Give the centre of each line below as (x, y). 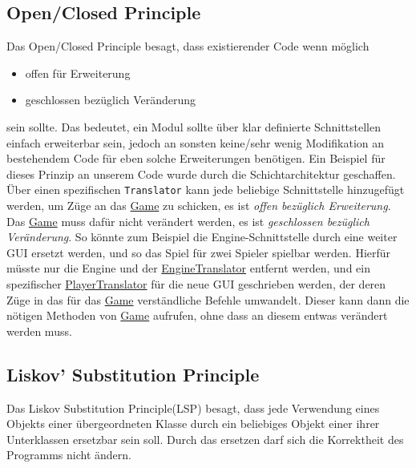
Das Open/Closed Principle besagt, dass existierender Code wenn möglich (188, 46)
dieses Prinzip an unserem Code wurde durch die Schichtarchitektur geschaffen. (201, 173)
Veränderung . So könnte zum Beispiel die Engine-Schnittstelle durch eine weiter (202, 237)
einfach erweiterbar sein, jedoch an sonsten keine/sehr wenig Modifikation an (196, 142)
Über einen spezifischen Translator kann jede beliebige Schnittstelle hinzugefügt (206, 190)
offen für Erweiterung (78, 73)
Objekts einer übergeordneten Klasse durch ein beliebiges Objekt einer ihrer (193, 424)
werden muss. (39, 331)
